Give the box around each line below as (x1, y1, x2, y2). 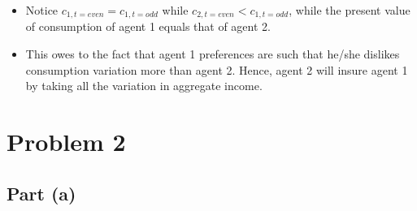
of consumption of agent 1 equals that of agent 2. (25, 18, 271, 35)
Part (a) (7, 180, 76, 205)
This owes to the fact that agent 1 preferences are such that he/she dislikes (25, 45, 400, 62)
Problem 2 (7, 125, 126, 158)
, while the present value (289, 2, 410, 18)
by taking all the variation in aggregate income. (25, 77, 263, 94)
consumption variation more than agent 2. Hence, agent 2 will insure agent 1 (25, 61, 408, 78)
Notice (25, 2, 59, 18)
